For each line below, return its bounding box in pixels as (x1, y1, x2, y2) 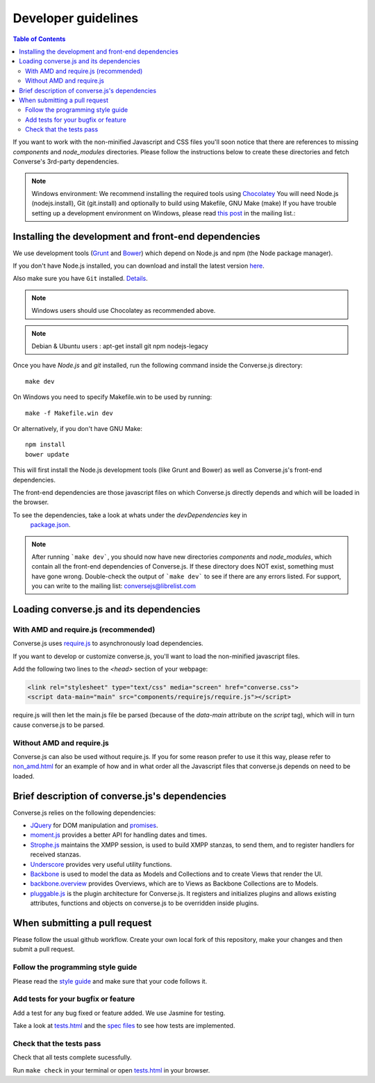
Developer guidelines (12, 10, 139, 26)
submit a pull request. (12, 945, 75, 954)
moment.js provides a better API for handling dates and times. (30, 831, 208, 839)
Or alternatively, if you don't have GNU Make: (12, 425, 142, 432)
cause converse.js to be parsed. (12, 720, 105, 729)
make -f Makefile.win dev (25, 409, 114, 417)
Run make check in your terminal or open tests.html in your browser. (12, 1066, 210, 1074)
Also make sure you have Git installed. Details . (12, 275, 149, 283)
